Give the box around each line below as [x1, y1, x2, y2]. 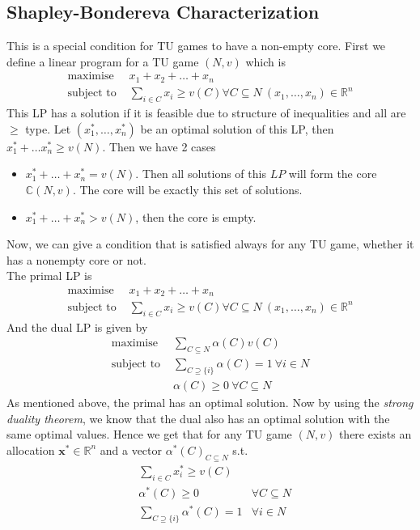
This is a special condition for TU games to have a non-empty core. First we [6, 37, 386, 54]
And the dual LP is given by [6, 318, 148, 335]
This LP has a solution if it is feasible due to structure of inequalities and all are [6, 104, 406, 121]
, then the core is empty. [135, 208, 257, 225]
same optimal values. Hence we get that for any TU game [6, 426, 292, 443]
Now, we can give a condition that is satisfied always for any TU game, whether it [6, 235, 414, 252]
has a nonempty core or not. [6, 251, 146, 268]
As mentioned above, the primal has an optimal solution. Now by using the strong [6, 394, 414, 411]
